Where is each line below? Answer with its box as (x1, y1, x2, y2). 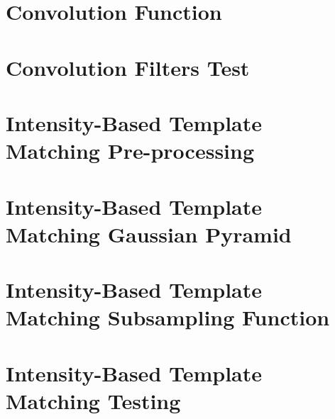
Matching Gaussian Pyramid (6, 219, 292, 248)
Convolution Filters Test (6, 52, 250, 82)
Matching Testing (6, 386, 181, 415)
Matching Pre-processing (6, 136, 255, 165)
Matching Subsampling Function (6, 303, 330, 332)
